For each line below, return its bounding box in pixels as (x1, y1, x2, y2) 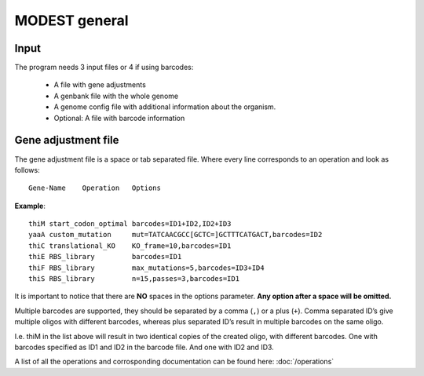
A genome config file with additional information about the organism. (53, 102, 276, 111)
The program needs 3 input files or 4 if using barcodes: (14, 63, 194, 72)
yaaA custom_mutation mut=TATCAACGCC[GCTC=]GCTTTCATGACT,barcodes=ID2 (28, 230, 323, 239)
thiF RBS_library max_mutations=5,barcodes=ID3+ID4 (28, 263, 265, 272)
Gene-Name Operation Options (28, 184, 161, 192)
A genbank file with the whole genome (53, 91, 179, 100)
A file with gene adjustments (53, 80, 147, 89)
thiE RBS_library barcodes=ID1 (28, 252, 182, 261)
